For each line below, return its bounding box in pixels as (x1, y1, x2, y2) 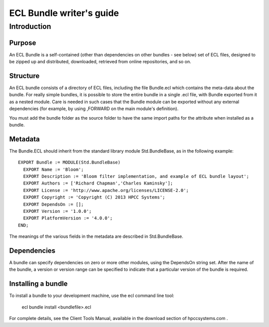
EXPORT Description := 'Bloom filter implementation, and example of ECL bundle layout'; (23, 173, 249, 179)
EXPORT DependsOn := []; (23, 201, 84, 207)
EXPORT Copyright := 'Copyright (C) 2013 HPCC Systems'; (23, 194, 165, 200)
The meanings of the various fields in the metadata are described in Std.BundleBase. (9, 233, 184, 239)
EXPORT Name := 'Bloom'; (23, 166, 84, 172)
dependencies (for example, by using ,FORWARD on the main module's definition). (9, 106, 179, 112)
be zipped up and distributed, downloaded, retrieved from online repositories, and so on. (9, 59, 191, 65)
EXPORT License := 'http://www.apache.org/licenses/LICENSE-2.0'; (23, 187, 189, 193)
